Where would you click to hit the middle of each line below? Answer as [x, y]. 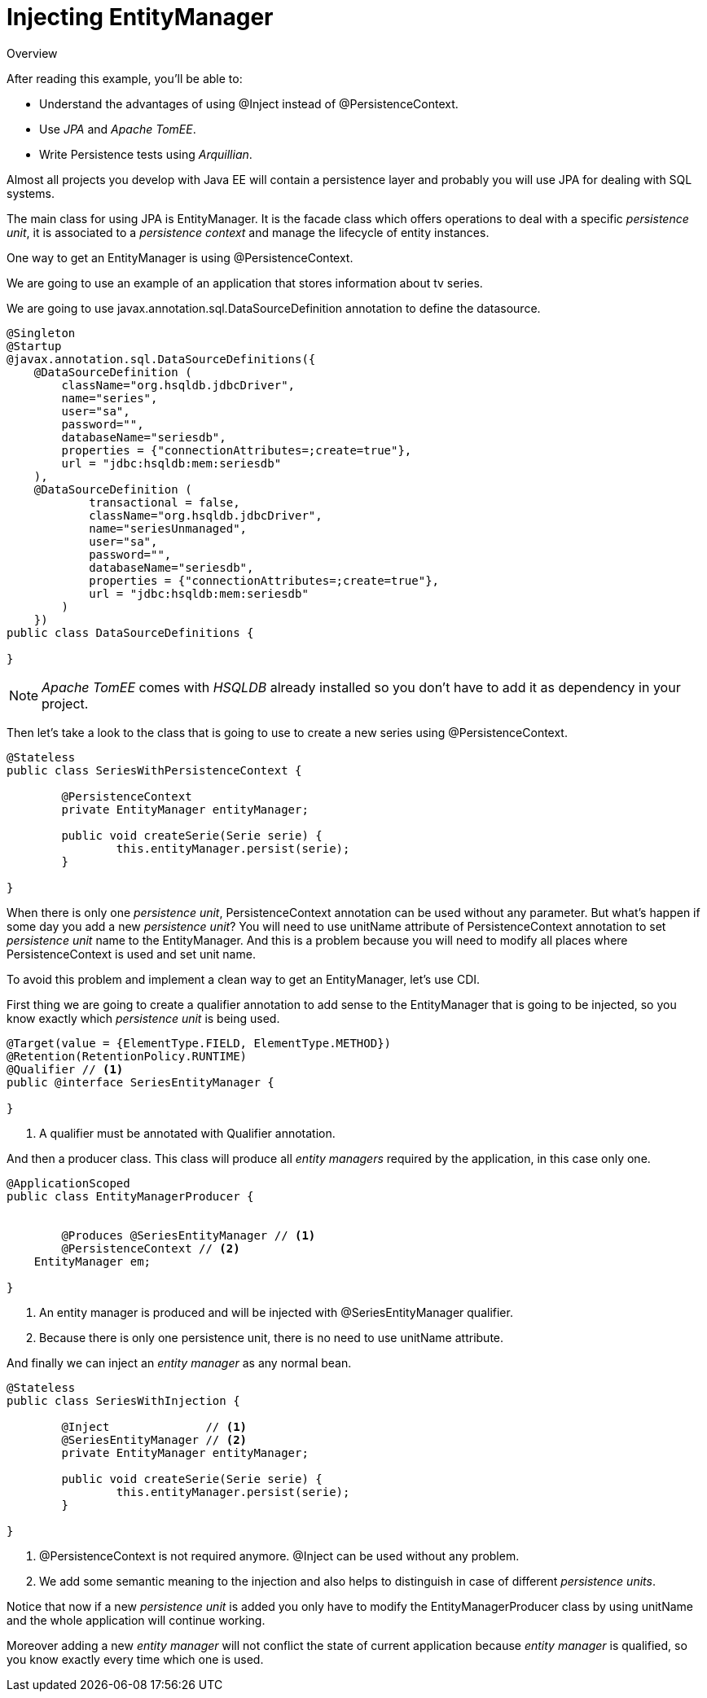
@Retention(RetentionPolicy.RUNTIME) [127, 1056]
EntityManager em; [92, 1261]
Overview [32, 53]
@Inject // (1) [154, 1426]
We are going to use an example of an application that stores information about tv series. [245, 283]
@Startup [34, 346]
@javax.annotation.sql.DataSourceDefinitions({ [161, 359]
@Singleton [41, 333]
